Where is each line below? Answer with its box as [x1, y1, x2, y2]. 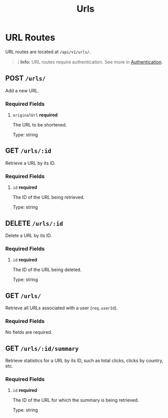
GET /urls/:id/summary [5, 344, 79, 353]
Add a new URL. [5, 87, 39, 93]
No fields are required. [5, 329, 52, 335]
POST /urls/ [5, 74, 46, 83]
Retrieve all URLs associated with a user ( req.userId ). [5, 305, 118, 311]
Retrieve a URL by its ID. [5, 160, 56, 166]
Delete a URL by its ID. [5, 232, 52, 238]
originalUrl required [12, 112, 58, 118]
